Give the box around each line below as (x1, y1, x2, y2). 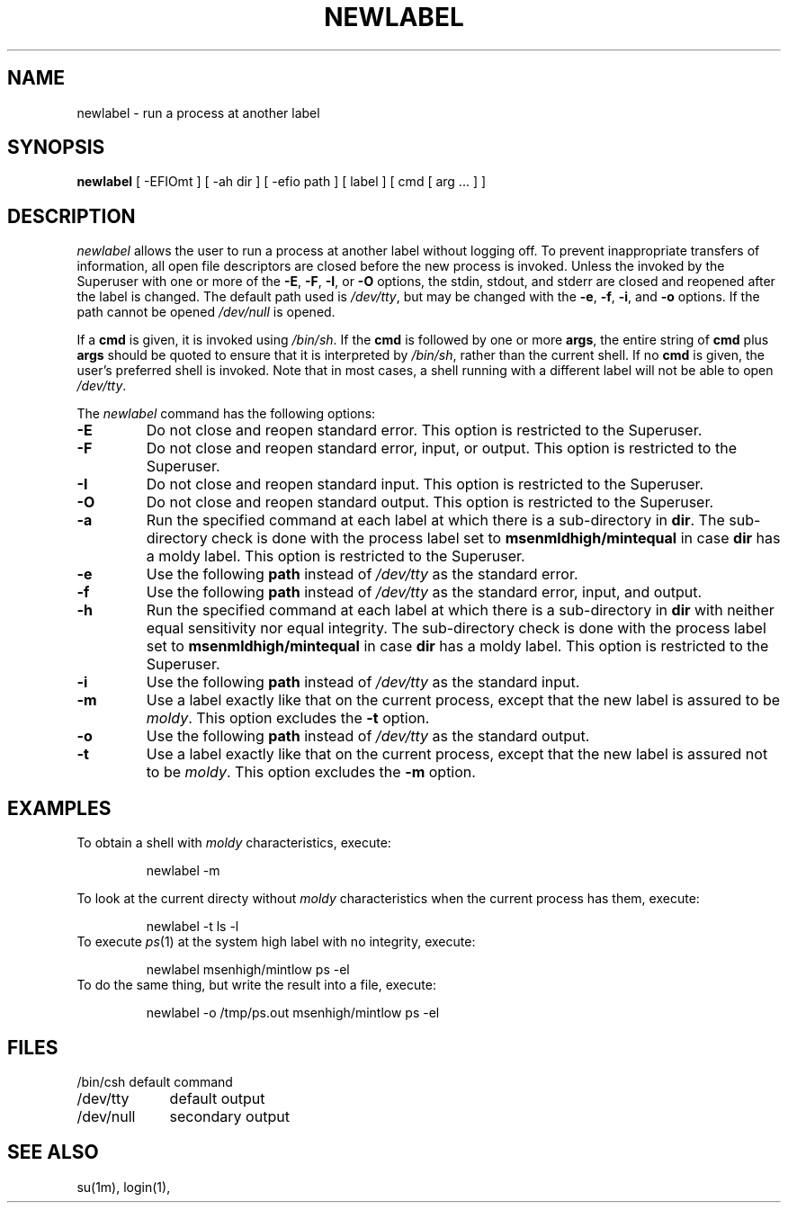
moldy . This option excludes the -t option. (146, 709, 430, 728)
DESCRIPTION (7, 204, 136, 228)
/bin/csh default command (76, 1073, 233, 1089)
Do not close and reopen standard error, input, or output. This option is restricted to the (146, 439, 737, 458)
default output (169, 1089, 265, 1107)
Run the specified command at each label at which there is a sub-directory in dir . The (146, 511, 725, 530)
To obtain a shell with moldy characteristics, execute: (76, 835, 391, 851)
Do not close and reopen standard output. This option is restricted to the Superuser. (146, 493, 714, 512)
